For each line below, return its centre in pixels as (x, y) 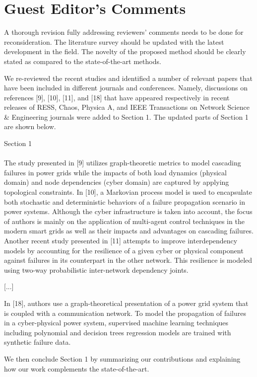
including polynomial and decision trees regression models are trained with (118, 332)
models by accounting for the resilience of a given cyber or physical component (124, 250)
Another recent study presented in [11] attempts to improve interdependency (121, 240)
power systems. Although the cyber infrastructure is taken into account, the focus (128, 211)
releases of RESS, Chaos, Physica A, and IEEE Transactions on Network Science (127, 107)
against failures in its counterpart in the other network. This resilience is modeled (128, 260)
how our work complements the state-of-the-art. (77, 368)
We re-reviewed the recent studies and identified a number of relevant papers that (128, 78)
